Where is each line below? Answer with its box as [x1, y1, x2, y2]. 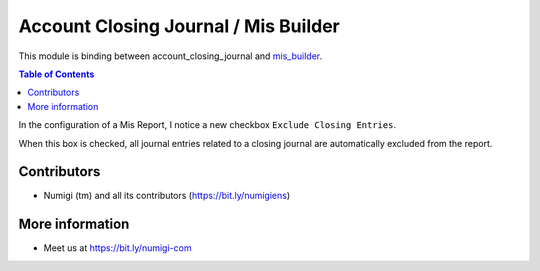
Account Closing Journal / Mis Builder [18, 15, 340, 37]
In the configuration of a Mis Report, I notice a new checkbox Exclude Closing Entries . [18, 119, 397, 131]
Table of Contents [18, 68, 95, 80]
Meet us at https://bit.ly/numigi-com [43, 242, 192, 254]
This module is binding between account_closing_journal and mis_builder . [18, 50, 323, 62]
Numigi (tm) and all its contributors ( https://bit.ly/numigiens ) [43, 190, 291, 202]
